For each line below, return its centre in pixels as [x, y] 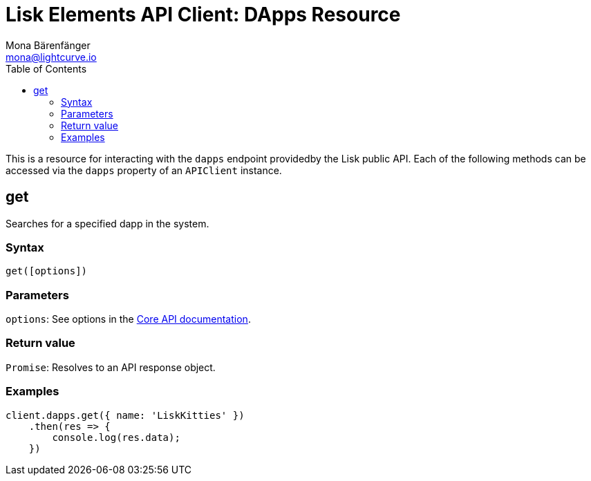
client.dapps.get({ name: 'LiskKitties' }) [125, 415]
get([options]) [47, 271]
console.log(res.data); [116, 437]
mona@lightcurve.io [51, 57]
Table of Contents [46, 68]
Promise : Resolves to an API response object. [111, 367]
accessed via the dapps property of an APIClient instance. [144, 170]
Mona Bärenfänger [48, 45]
